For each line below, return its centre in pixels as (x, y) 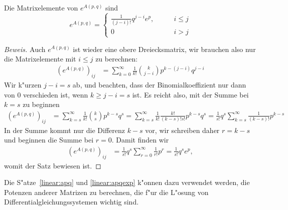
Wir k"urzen (23, 85)
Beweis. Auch (25, 49)
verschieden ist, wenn (56, 94)
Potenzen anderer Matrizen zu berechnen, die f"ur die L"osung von (106, 192)
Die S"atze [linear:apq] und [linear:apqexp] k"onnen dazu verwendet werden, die (127, 182)
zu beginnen (41, 104)
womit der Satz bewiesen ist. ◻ (53, 165)
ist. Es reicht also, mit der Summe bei (190, 94)
